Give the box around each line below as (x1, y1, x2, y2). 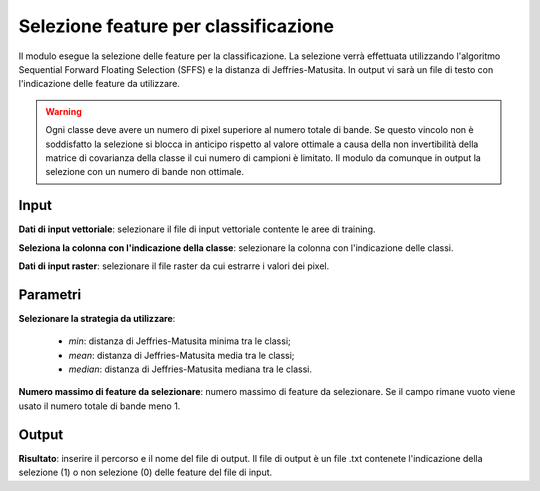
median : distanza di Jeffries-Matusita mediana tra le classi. (68, 363, 312, 375)
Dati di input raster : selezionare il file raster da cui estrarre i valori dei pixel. (18, 260, 330, 272)
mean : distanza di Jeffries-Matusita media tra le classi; (68, 349, 295, 361)
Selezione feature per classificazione (18, 15, 335, 37)
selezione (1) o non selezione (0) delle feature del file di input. (18, 466, 273, 479)
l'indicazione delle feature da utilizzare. (18, 78, 180, 90)
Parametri (18, 286, 82, 303)
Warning (45, 105, 82, 117)
